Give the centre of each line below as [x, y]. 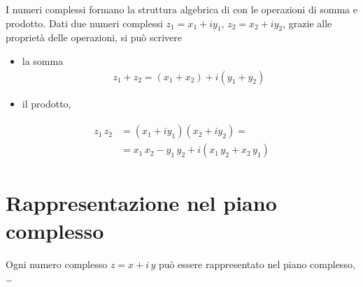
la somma [43, 60]
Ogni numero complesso [57, 264]
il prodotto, [47, 103]
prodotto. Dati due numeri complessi [84, 23]
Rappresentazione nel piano [141, 203]
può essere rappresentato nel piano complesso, [257, 264]
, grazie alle [307, 23]
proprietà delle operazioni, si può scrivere [94, 37]
